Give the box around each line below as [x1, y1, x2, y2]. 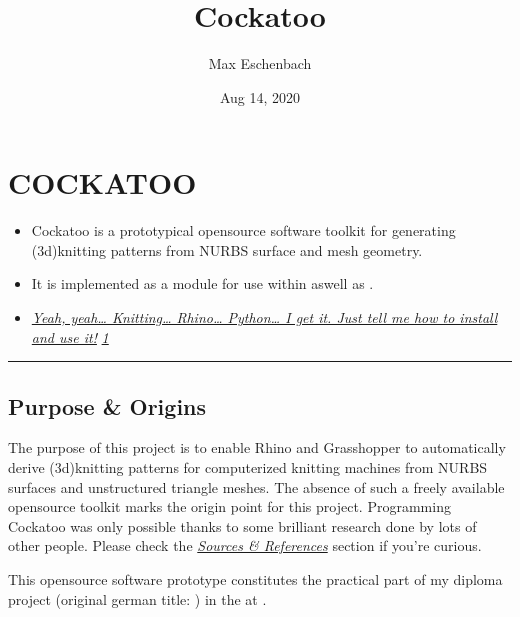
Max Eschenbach [208, 53, 312, 74]
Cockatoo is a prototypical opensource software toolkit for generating [31, 220, 456, 241]
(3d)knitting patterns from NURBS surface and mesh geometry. [31, 239, 423, 260]
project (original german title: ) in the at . [8, 588, 267, 609]
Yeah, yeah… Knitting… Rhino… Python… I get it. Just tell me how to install [31, 307, 498, 328]
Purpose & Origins [8, 390, 207, 421]
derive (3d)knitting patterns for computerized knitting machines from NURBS [8, 457, 488, 478]
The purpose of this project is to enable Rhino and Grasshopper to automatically [8, 437, 506, 458]
